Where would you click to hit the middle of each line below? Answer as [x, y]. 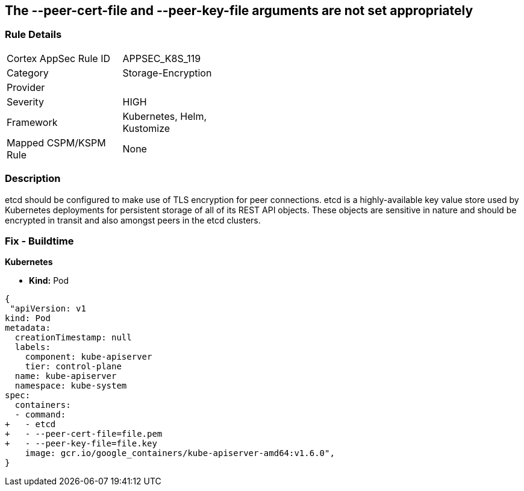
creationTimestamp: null [73, 338]
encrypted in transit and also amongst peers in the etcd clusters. [133, 220]
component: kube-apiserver [89, 357]
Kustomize [146, 128]
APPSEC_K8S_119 [162, 58]
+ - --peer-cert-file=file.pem [84, 434]
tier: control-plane [73, 367]
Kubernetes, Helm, [165, 116]
